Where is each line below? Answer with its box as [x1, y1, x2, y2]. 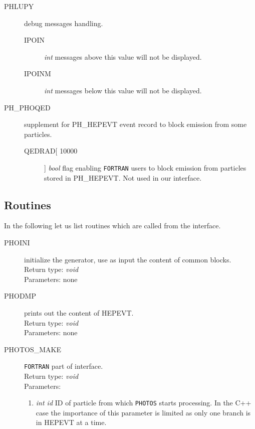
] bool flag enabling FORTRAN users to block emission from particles [44, 162, 246, 173]
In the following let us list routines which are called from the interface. [4, 220, 221, 231]
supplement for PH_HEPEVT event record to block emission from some [24, 119, 247, 129]
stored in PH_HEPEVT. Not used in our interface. [44, 172, 202, 183]
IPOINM [24, 68, 51, 79]
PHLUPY [4, 1, 34, 11]
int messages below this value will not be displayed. [44, 85, 202, 95]
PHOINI [4, 237, 30, 247]
